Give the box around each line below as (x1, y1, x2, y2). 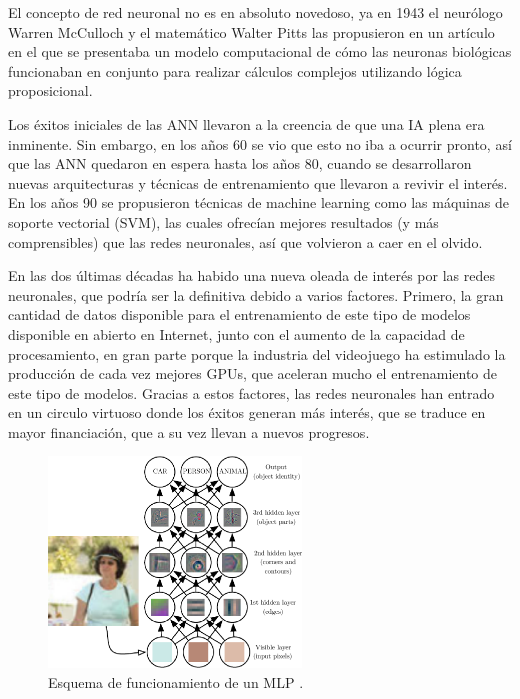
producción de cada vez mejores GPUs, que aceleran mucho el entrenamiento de (8, 363, 497, 384)
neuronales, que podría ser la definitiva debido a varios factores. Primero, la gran (8, 284, 504, 305)
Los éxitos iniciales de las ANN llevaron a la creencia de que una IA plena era (8, 113, 485, 134)
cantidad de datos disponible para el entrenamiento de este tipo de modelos (8, 304, 471, 325)
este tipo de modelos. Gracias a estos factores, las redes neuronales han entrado (8, 382, 495, 403)
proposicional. (8, 80, 93, 101)
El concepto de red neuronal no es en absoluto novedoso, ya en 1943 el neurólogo (8, 2, 503, 22)
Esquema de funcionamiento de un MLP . (48, 671, 304, 692)
